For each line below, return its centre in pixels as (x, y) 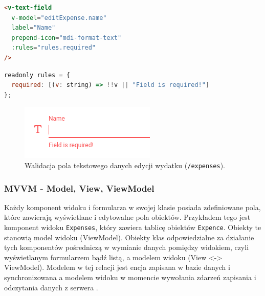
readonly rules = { (37, 75)
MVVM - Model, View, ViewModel (79, 188)
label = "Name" (34, 28)
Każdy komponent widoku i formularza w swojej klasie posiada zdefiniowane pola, (132, 207)
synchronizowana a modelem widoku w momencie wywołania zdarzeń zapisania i (130, 277)
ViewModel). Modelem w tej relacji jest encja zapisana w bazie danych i (117, 267)
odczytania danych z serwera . (51, 287)
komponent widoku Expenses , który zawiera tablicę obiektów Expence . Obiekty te (133, 227)
